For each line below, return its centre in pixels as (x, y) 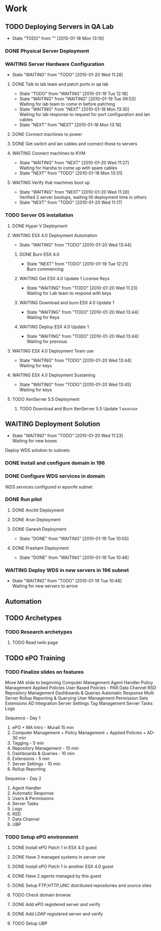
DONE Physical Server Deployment (47, 51)
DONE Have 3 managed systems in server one (59, 857)
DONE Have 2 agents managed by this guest (57, 876)
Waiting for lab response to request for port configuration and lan (85, 114)
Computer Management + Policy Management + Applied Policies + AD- (84, 732)
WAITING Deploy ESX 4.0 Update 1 (54, 327)
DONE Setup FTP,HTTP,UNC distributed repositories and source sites (82, 886)
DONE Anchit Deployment (38, 510)
